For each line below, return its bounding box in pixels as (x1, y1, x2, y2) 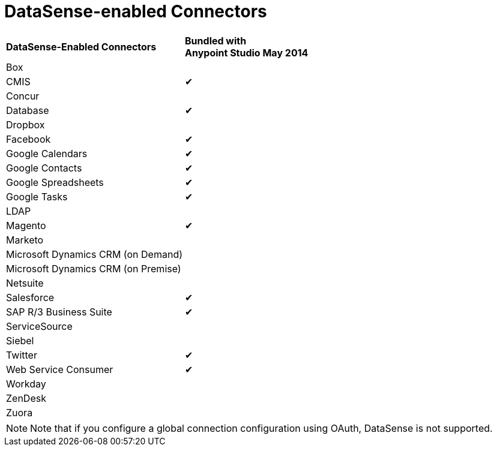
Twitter (6, 348, 37, 361)
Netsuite (6, 276, 44, 289)
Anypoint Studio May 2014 (185, 46, 309, 59)
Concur (6, 89, 40, 102)
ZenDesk (6, 392, 46, 404)
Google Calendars (6, 147, 88, 160)
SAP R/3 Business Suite (6, 305, 112, 318)
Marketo (6, 233, 44, 246)
